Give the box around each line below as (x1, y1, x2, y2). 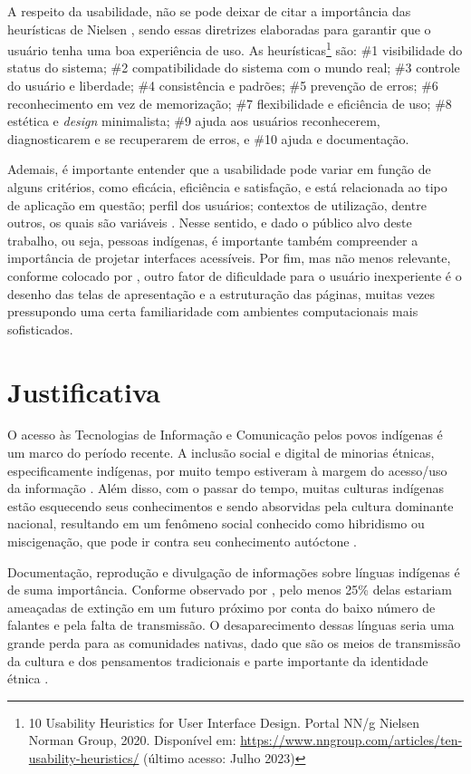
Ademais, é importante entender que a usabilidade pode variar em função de (7, 160, 431, 179)
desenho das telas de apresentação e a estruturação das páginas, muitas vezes (7, 284, 436, 303)
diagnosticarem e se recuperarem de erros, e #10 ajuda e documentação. (7, 129, 409, 148)
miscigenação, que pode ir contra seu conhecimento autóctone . (7, 532, 357, 551)
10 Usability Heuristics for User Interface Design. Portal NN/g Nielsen (28, 712, 419, 731)
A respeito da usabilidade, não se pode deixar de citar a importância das (7, 2, 411, 20)
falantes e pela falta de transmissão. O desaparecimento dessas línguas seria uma (7, 615, 455, 634)
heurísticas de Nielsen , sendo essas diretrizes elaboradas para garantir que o (7, 19, 431, 38)
